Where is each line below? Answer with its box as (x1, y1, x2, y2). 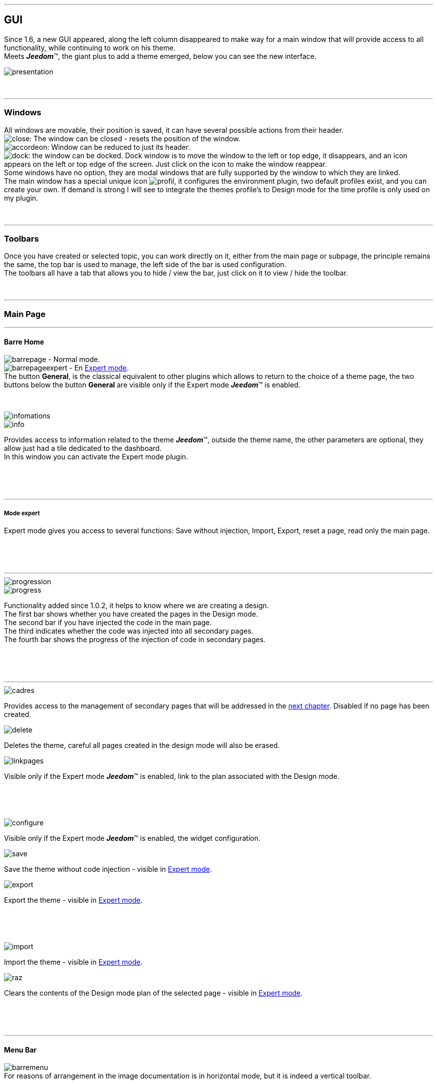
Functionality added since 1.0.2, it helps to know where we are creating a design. (4, 601, 269, 610)
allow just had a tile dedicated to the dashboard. (4, 444, 162, 453)
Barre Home (4, 337, 44, 346)
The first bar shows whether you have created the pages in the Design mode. (4, 610, 258, 619)
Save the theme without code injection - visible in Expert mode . (4, 865, 212, 874)
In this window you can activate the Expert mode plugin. (4, 452, 188, 461)
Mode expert (4, 509, 40, 517)
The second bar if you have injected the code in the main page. (4, 618, 212, 627)
